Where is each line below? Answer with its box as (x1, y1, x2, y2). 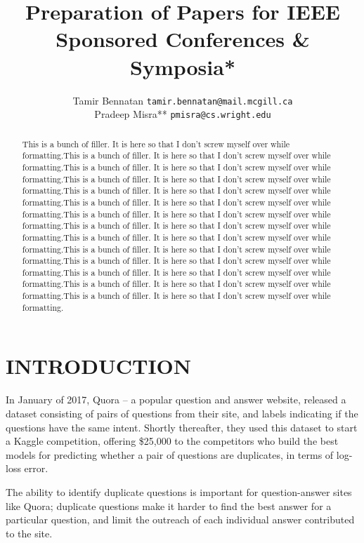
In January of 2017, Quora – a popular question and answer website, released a (6, 392, 346, 407)
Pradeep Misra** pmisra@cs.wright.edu (94, 107, 271, 121)
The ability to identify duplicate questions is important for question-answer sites (6, 484, 352, 499)
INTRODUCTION (6, 351, 192, 380)
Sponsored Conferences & (56, 25, 310, 53)
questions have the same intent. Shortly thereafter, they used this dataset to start (6, 420, 358, 434)
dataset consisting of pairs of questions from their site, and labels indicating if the (6, 405, 358, 420)
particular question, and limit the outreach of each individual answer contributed (6, 512, 355, 527)
